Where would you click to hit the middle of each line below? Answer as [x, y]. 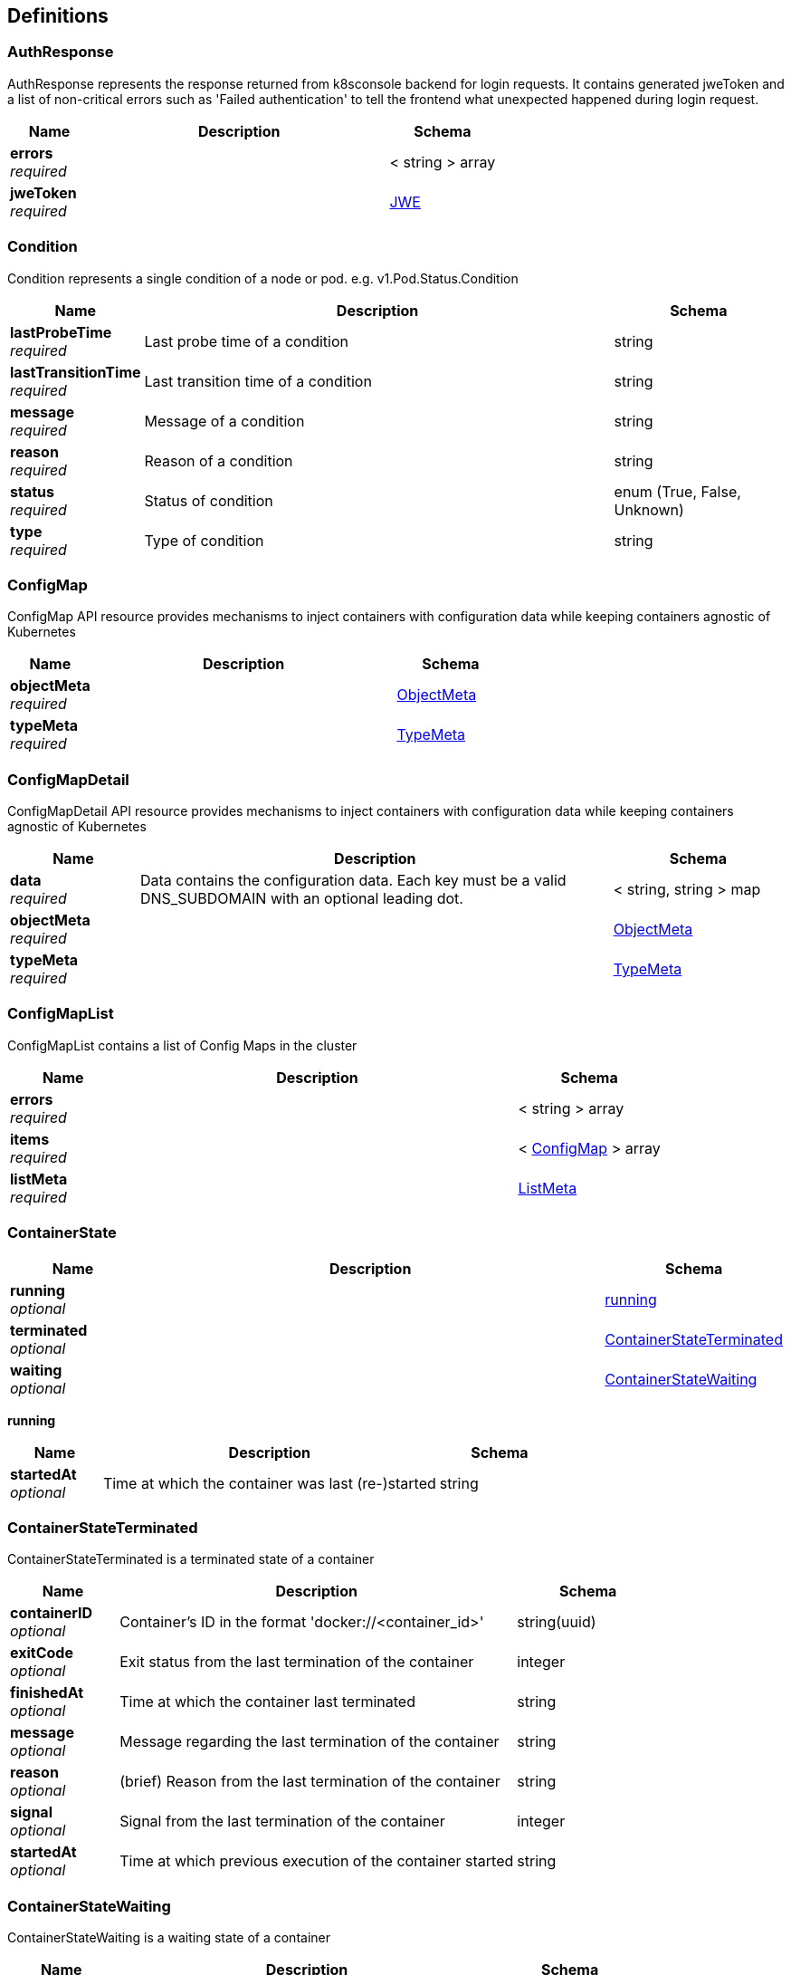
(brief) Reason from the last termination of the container [310, 1782]
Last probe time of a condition [246, 341]
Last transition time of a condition [258, 381]
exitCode [42, 1653]
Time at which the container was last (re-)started [269, 1483]
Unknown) [649, 509]
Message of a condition [224, 421]
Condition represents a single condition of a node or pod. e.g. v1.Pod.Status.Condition [263, 278]
